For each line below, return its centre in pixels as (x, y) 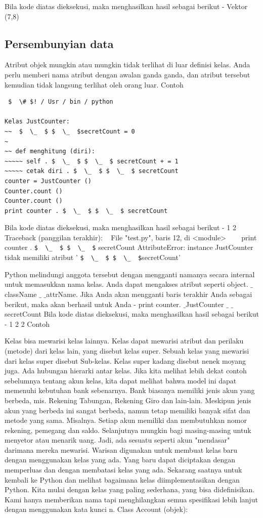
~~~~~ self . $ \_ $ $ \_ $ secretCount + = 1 (92, 161)
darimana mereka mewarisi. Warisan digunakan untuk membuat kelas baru (121, 449)
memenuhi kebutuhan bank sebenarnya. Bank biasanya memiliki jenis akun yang (130, 390)
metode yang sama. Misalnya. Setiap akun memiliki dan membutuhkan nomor (126, 420)
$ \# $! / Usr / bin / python (61, 102)
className (21, 294)
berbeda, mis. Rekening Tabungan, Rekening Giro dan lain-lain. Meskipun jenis (128, 400)
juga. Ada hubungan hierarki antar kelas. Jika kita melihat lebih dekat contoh (126, 371)
